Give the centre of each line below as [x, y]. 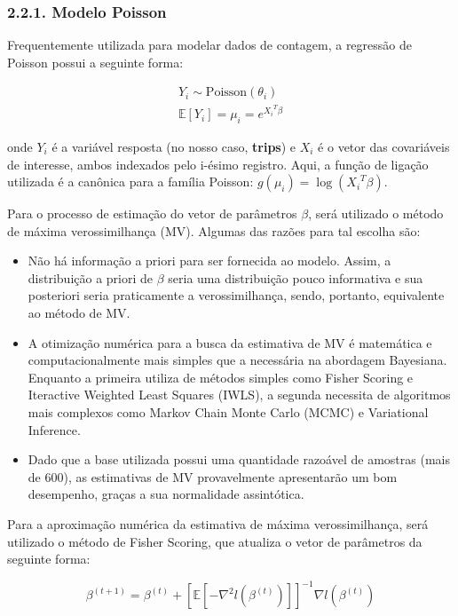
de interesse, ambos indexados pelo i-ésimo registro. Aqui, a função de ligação [218, 164]
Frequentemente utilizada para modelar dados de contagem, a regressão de [209, 45]
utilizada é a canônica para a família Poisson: [130, 182]
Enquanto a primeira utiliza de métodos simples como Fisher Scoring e [221, 377]
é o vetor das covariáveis [384, 146]
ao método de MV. [79, 313]
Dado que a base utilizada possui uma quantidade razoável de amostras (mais [239, 459]
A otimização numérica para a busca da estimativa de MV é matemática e [230, 342]
